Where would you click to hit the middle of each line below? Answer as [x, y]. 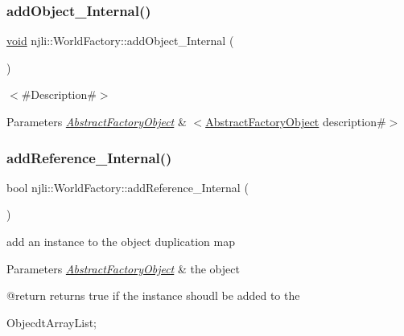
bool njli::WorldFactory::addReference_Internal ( [128, 187]
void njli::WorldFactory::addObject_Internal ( [120, 41]
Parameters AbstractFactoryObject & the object [123, 268]
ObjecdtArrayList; [52, 322]
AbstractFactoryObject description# [296, 121]
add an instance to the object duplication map [121, 241]
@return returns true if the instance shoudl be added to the [153, 295]
